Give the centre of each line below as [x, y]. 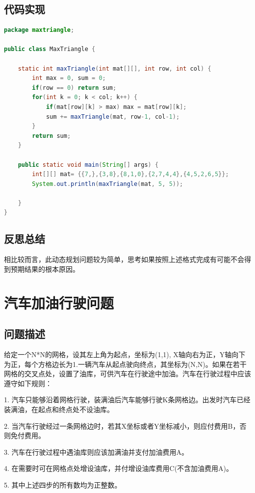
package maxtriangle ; [39, 30]
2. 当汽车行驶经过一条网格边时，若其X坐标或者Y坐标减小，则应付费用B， [122, 426]
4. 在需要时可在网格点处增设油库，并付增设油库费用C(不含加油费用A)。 [119, 468]
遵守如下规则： [28, 383]
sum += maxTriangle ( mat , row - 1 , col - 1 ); [113, 117]
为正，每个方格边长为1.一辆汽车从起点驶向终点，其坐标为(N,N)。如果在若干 [125, 364]
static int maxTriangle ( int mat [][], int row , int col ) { [115, 68]
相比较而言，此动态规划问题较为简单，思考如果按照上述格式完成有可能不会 [124, 259]
